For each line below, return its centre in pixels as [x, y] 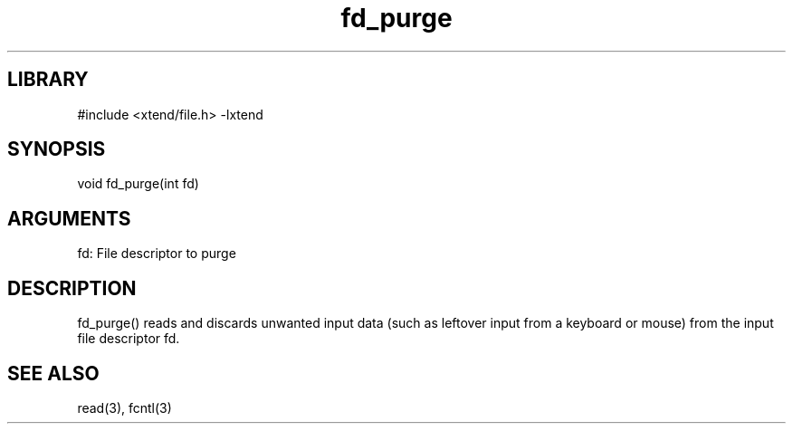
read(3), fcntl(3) [124, 407]
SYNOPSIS [57, 149]
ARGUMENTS [69, 218]
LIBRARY [48, 80]
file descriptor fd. [129, 339]
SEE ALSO [53, 373]
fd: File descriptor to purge [157, 254]
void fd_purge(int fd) [138, 184]
